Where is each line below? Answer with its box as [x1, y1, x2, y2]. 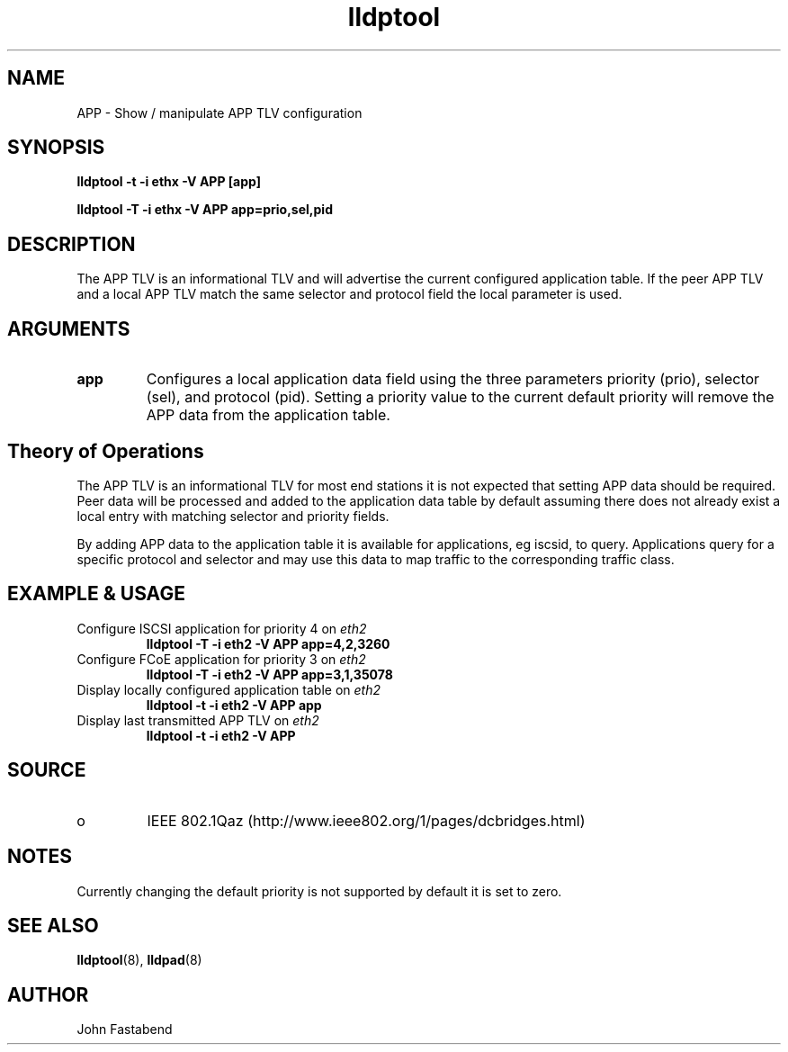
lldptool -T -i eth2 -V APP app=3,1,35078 [146, 666, 393, 682]
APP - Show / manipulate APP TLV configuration [76, 104, 363, 121]
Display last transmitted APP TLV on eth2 [76, 712, 319, 728]
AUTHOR [7, 983, 89, 1006]
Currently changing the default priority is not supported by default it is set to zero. [76, 883, 562, 899]
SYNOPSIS [7, 136, 105, 159]
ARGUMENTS [7, 317, 130, 340]
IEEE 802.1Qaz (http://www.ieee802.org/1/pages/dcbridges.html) [147, 811, 586, 830]
